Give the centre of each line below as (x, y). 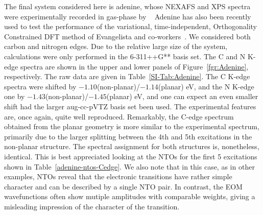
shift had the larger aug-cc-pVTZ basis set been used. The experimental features (130, 106)
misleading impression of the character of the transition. (92, 206)
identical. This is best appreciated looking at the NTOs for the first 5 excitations (131, 156)
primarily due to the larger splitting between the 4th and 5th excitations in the (128, 136)
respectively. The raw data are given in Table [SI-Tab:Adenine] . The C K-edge (127, 76)
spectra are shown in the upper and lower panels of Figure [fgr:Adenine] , (134, 66)
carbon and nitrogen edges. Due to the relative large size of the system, (116, 46)
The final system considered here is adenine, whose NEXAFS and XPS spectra (127, 6)
